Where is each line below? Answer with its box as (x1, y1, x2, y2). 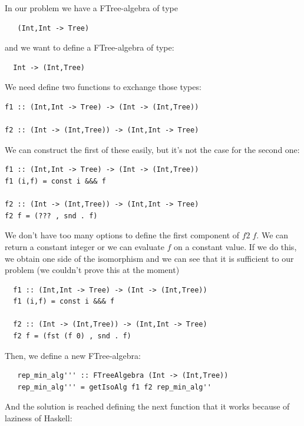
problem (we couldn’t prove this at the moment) (5, 264, 180, 276)
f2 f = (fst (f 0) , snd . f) (13, 332, 131, 341)
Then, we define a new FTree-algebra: (5, 349, 141, 361)
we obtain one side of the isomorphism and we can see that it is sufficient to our (5, 252, 294, 264)
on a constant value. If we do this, (174, 240, 297, 252)
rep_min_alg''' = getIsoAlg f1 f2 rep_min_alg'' (17, 382, 212, 391)
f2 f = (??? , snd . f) (5, 211, 98, 220)
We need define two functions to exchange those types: (5, 81, 201, 93)
